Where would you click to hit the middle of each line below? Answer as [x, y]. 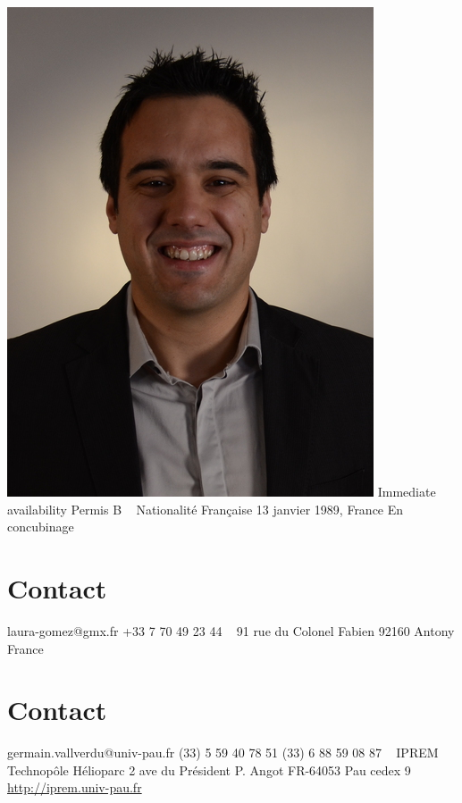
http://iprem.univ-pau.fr [75, 787]
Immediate [407, 491]
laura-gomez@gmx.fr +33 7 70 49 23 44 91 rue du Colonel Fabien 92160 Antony [231, 630]
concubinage [41, 527]
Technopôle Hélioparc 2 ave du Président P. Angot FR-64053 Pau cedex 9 [209, 770]
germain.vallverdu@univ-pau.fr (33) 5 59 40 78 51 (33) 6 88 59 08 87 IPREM [223, 753]
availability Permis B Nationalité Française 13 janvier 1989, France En [206, 509]
